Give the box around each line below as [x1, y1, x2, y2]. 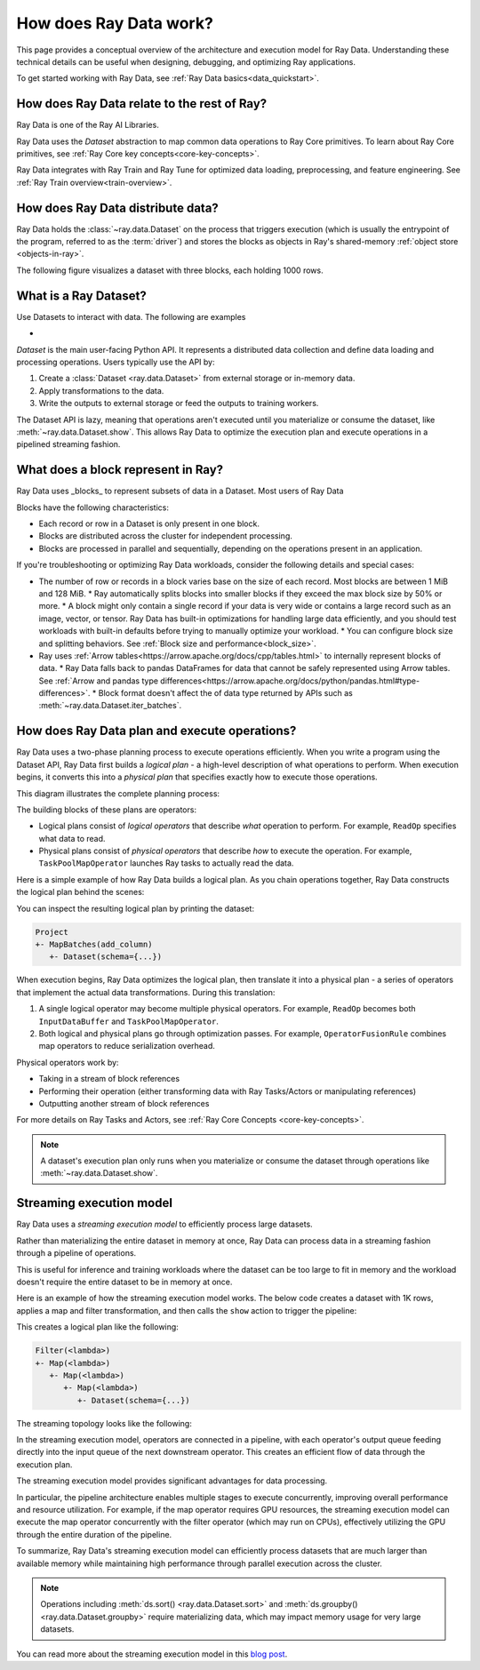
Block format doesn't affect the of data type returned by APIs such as [98, 688, 353, 699]
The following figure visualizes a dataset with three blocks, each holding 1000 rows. [16, 265, 324, 276]
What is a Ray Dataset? [16, 288, 147, 303]
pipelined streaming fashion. [16, 439, 121, 450]
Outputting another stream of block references [38, 1098, 210, 1108]
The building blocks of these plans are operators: [16, 804, 197, 815]
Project [35, 927, 68, 937]
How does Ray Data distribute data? [16, 200, 220, 215]
